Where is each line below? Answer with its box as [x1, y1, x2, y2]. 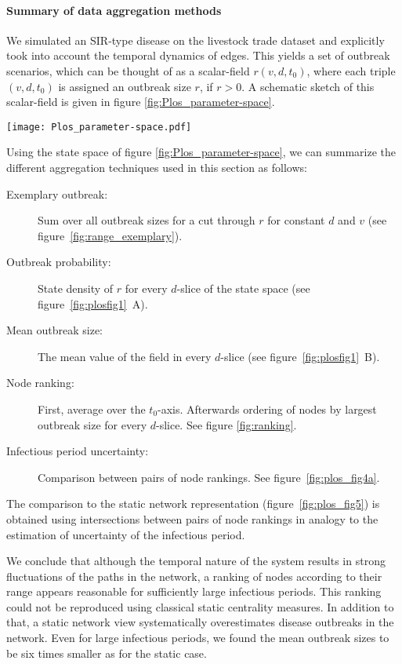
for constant [267, 212, 325, 228]
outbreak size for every [38, 416, 147, 432]
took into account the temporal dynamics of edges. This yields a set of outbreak [6, 47, 390, 64]
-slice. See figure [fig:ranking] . [155, 416, 297, 432]
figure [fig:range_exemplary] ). [38, 227, 183, 243]
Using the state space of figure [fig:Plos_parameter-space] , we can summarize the [6, 144, 396, 160]
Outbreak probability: [6, 254, 111, 270]
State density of [38, 279, 114, 296]
